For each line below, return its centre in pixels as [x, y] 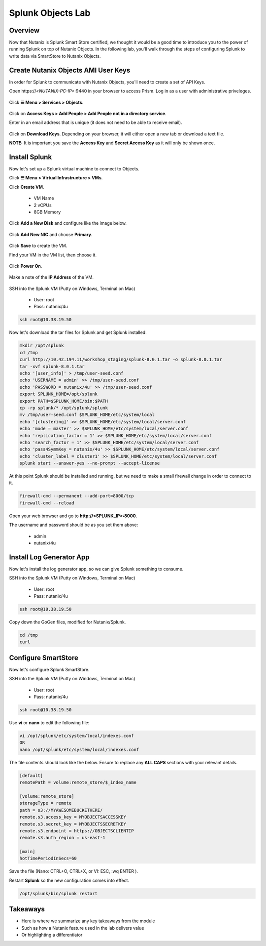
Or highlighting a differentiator [52, 935]
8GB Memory [47, 212]
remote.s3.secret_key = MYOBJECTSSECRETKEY [73, 824]
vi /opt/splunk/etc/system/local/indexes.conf [77, 736]
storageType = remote [46, 803]
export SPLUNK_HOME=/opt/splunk [59, 394]
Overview [24, 30]
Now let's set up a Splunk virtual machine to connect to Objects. [74, 169]
